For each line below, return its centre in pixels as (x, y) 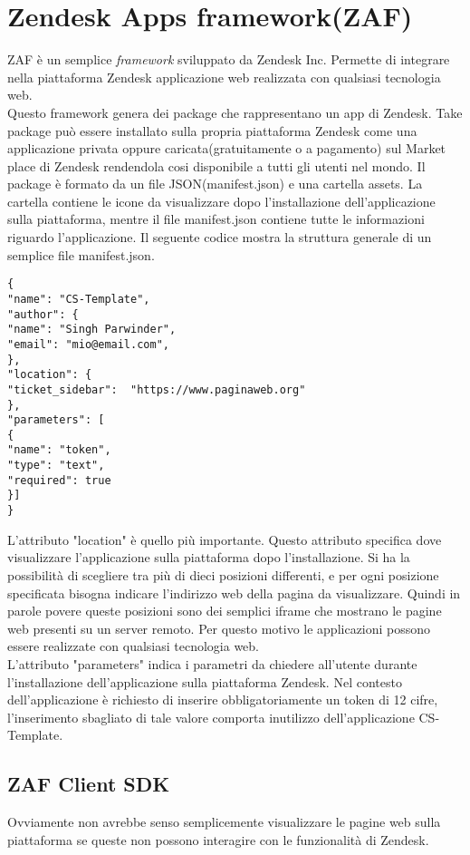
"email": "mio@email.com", (88, 344)
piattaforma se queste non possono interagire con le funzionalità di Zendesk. (218, 839)
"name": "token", (59, 450)
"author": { (43, 314)
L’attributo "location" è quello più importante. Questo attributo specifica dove (225, 539)
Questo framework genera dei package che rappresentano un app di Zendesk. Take (235, 112)
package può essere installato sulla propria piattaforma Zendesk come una (212, 130)
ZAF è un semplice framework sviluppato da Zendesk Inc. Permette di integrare (229, 59)
